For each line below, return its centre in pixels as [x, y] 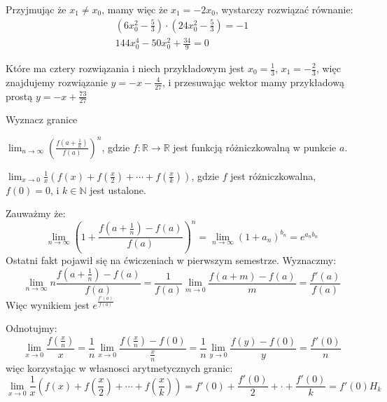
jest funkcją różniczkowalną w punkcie [255, 147]
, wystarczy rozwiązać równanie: [284, 9]
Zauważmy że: [36, 213]
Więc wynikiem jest [48, 304]
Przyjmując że [36, 9]
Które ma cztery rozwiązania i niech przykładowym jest [125, 68]
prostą [19, 96]
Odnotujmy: [31, 328]
